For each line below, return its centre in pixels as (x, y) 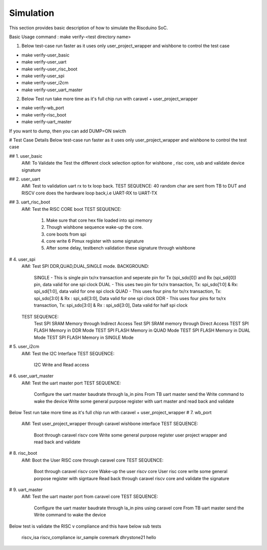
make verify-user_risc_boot (49, 69)
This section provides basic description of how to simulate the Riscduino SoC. (89, 28)
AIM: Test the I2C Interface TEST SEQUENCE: (68, 353)
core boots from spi (66, 234)
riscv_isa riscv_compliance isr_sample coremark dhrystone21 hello (89, 537)
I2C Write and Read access (62, 365)
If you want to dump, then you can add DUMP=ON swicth (67, 131)
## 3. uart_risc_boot (30, 202)
